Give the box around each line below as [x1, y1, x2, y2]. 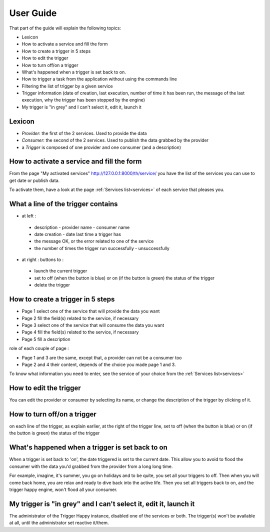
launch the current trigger [34, 268, 87, 274]
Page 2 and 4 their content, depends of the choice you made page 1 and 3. [21, 361, 176, 367]
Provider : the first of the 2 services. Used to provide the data [21, 130, 147, 136]
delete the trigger [34, 282, 70, 288]
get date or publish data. [9, 177, 60, 183]
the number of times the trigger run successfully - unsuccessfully [34, 245, 170, 251]
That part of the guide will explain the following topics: [9, 25, 121, 31]
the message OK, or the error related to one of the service [34, 238, 154, 244]
